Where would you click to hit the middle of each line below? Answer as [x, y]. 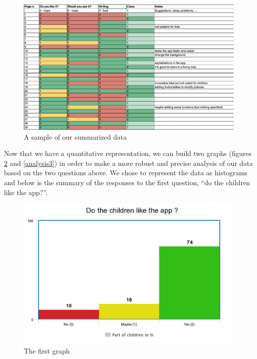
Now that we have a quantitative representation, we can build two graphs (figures [128, 153]
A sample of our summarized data [75, 136]
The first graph [47, 351]
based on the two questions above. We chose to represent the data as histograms [126, 173]
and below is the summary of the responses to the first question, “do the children [127, 182]
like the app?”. [26, 192]
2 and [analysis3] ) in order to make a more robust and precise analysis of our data [128, 163]
